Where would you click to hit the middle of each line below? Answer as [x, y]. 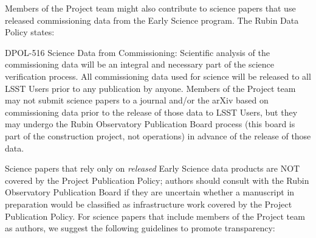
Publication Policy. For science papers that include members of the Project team [155, 216]
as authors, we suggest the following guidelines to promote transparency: [140, 228]
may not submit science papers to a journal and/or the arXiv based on [137, 100]
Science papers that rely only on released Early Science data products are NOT [153, 168]
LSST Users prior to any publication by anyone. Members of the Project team [150, 88]
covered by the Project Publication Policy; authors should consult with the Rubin [157, 180]
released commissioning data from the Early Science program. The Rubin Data [152, 20]
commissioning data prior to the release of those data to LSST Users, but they [151, 112]
